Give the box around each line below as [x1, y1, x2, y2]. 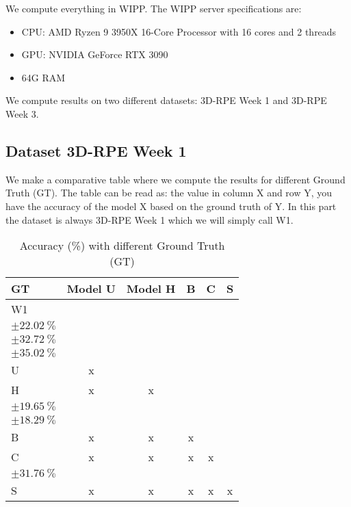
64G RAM [21, 70, 66, 84]
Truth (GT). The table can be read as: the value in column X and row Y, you [5, 185, 333, 200]
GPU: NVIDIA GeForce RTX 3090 [21, 47, 168, 62]
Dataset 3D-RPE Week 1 [5, 140, 187, 161]
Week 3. [5, 106, 39, 120]
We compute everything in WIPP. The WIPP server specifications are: [5, 1, 302, 15]
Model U [66, 281, 116, 297]
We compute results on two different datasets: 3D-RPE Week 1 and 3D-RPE [5, 93, 327, 107]
